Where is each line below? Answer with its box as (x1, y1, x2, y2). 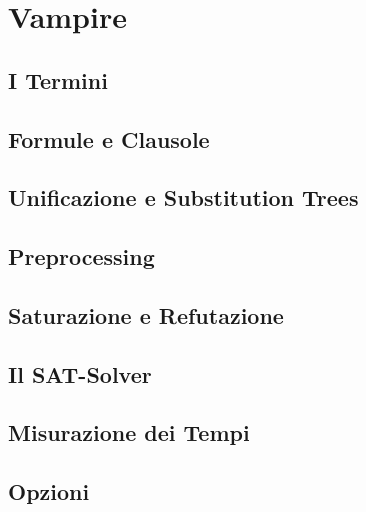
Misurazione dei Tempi (8, 417, 250, 448)
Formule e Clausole (8, 123, 210, 154)
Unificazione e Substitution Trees (8, 182, 359, 213)
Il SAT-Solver (8, 358, 152, 389)
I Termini (8, 64, 108, 95)
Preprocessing (8, 241, 155, 272)
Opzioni (8, 476, 90, 507)
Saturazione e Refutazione (8, 299, 284, 330)
